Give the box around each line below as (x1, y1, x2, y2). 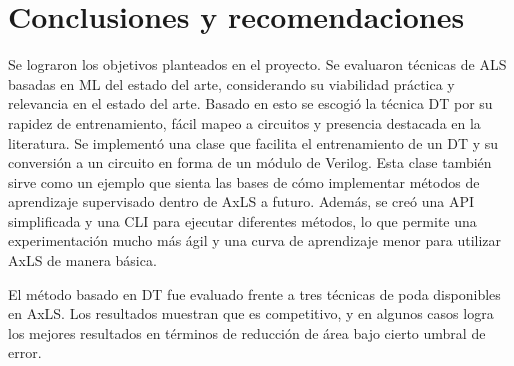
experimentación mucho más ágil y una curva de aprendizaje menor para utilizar (8, 230, 502, 251)
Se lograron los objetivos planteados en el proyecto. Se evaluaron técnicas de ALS (8, 54, 507, 75)
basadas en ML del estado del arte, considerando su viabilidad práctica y (8, 73, 455, 94)
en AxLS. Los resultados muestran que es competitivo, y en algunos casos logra (8, 303, 494, 324)
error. (8, 342, 42, 363)
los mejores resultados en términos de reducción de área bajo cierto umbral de (8, 322, 486, 343)
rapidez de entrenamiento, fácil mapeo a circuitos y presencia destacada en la (8, 112, 481, 133)
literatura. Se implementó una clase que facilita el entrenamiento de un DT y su (8, 132, 499, 153)
